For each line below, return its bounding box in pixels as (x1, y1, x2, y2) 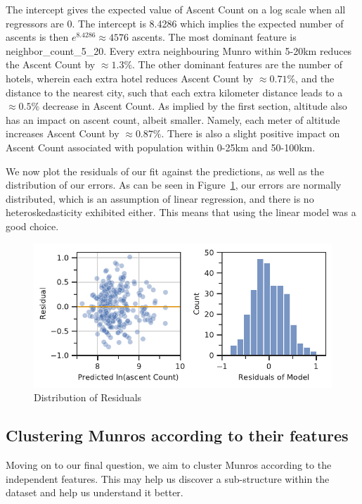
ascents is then (6, 30, 69, 44)
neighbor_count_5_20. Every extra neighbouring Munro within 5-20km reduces (6, 43, 352, 58)
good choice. (6, 218, 59, 233)
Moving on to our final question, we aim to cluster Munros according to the (6, 458, 332, 472)
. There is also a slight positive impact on (161, 126, 340, 141)
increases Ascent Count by (6, 126, 119, 141)
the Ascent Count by (6, 57, 96, 72)
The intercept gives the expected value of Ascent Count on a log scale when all (6, 2, 346, 16)
